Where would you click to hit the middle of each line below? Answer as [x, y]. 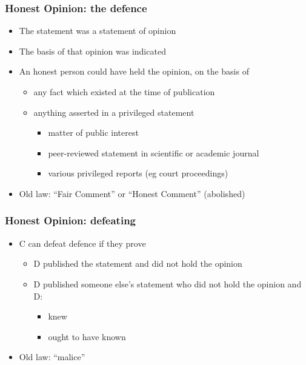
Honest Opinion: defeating [71, 220]
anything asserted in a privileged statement [114, 112]
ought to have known [87, 336]
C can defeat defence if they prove [82, 243]
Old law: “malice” [52, 357]
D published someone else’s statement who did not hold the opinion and [168, 283]
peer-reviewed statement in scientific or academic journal [154, 152]
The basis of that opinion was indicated [92, 51]
